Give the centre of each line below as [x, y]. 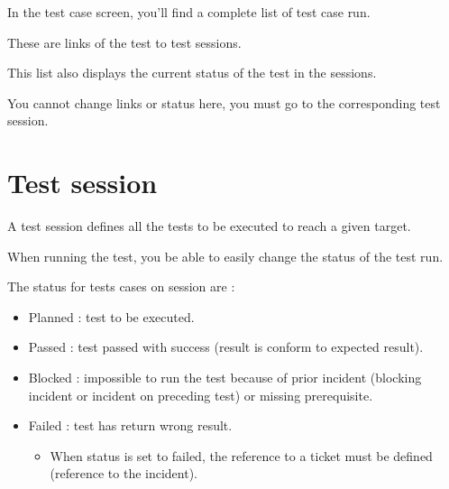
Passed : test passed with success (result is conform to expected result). [226, 347]
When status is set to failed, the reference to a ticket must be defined [241, 455]
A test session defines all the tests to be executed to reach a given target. [209, 226]
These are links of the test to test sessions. [124, 42]
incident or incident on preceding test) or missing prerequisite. [201, 395]
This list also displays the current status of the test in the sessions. [192, 73]
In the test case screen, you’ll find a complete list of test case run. [189, 12]
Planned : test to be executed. [111, 316]
